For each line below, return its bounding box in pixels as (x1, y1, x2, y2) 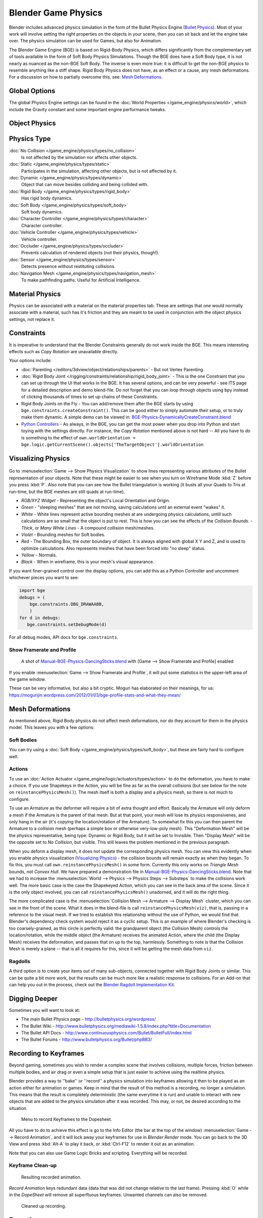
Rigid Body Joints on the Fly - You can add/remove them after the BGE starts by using (21, 400, 193, 406)
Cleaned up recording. (21, 1203, 66, 1209)
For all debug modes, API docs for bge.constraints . (9, 634, 119, 640)
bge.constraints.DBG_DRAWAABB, (29, 602, 104, 607)
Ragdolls (9, 958, 30, 965)
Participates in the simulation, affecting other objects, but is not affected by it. (21, 168, 177, 174)
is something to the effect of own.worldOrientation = (21, 435, 136, 440)
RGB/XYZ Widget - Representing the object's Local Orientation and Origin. (21, 497, 170, 503)
